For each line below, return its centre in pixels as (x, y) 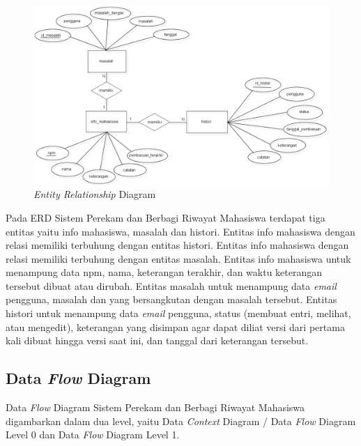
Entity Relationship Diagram (95, 194)
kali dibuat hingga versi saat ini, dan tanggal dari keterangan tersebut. (157, 340)
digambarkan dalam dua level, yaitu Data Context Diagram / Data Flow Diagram (181, 421)
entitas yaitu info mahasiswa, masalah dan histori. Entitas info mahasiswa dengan (180, 231)
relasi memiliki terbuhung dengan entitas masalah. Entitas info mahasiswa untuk (178, 258)
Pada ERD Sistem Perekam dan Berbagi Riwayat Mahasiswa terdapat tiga (166, 217)
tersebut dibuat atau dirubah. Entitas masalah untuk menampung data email (171, 285)
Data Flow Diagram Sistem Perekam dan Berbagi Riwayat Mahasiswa (155, 407)
